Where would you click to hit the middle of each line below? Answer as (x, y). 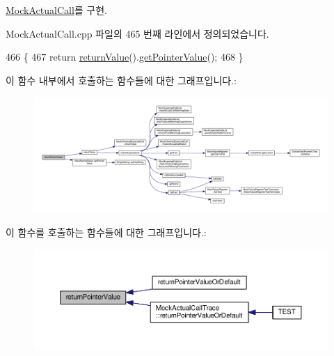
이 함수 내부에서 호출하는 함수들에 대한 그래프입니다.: (121, 80)
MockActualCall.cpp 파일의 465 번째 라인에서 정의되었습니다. (137, 33)
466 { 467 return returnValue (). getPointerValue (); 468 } (125, 57)
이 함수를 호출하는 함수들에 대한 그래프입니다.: (106, 232)
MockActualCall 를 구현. (56, 10)
